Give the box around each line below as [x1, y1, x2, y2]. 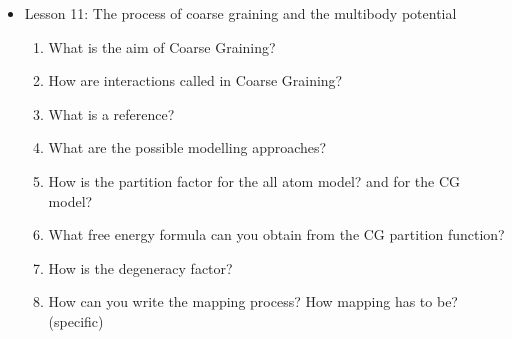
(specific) [48, 310, 104, 331]
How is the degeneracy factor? [48, 257, 233, 278]
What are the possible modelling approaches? [48, 137, 327, 158]
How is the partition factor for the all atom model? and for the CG [48, 170, 460, 191]
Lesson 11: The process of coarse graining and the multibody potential [24, 3, 457, 23]
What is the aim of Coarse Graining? [48, 36, 276, 57]
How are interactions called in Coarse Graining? [48, 70, 343, 91]
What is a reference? [48, 103, 175, 124]
